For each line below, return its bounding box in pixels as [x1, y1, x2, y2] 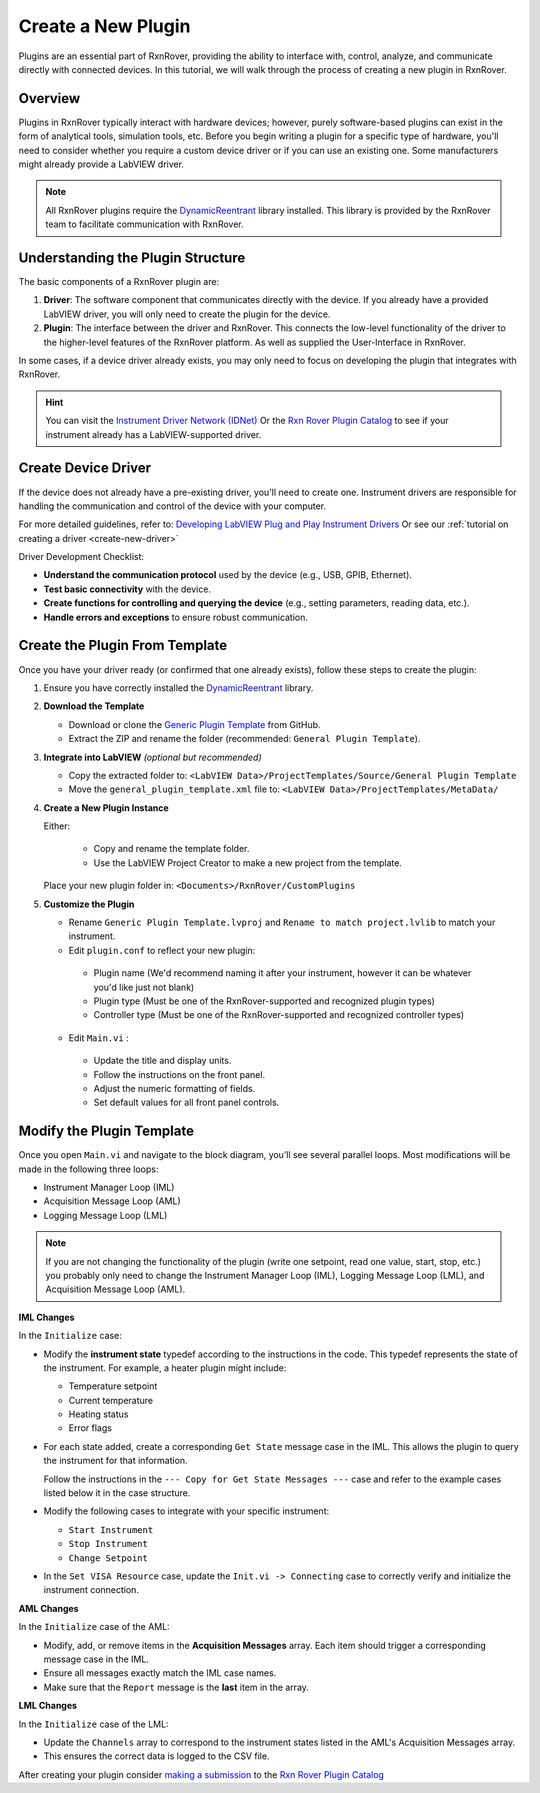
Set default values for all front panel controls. [93, 1096, 280, 1109]
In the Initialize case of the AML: [18, 1621, 170, 1633]
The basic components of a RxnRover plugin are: [18, 276, 220, 288]
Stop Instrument [68, 1538, 149, 1550]
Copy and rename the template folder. [93, 843, 250, 855]
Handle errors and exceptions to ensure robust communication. [43, 611, 309, 623]
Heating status [68, 1408, 129, 1420]
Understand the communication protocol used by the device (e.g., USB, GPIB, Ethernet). [43, 569, 412, 581]
